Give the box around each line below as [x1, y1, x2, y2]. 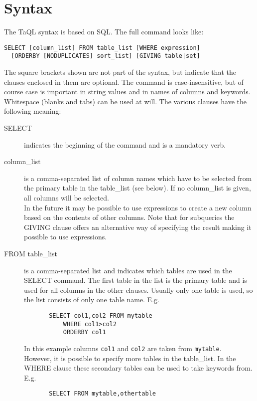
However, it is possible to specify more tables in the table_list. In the [24, 353, 236, 363]
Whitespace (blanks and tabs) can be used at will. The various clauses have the [4, 96, 247, 106]
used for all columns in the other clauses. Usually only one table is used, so [24, 284, 253, 295]
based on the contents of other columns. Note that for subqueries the [24, 212, 235, 222]
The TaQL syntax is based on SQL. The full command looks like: [4, 26, 204, 37]
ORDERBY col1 [63, 329, 106, 336]
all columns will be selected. [24, 192, 109, 202]
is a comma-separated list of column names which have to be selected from [24, 173, 252, 183]
